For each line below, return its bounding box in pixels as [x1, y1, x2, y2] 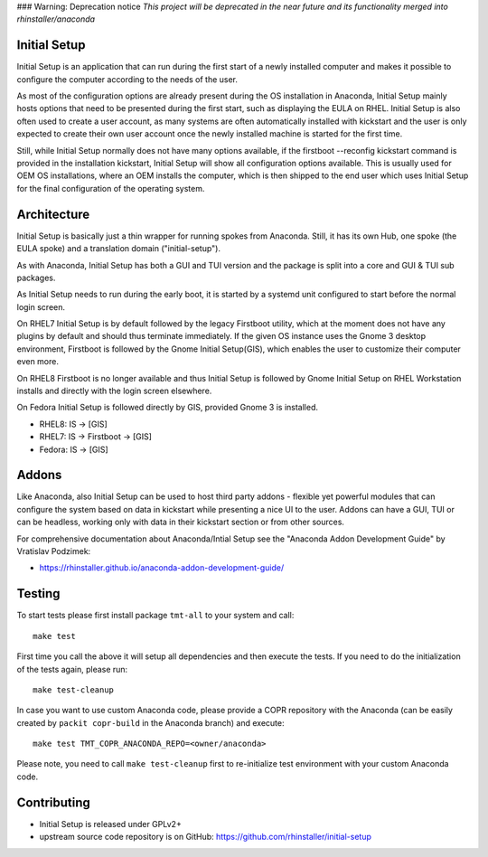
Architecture [16, 206, 90, 221]
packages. [16, 272, 56, 283]
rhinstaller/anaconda [16, 14, 95, 24]
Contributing [16, 795, 90, 810]
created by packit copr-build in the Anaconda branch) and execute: [16, 717, 285, 728]
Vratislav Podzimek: [16, 546, 91, 557]
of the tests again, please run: [16, 664, 128, 674]
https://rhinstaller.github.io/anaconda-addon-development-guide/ [39, 562, 285, 573]
